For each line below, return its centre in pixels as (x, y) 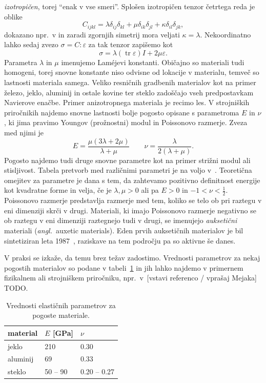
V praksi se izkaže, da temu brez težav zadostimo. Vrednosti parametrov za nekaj (132, 258)
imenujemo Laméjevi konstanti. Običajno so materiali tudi (153, 62)
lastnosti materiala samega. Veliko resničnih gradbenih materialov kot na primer (130, 82)
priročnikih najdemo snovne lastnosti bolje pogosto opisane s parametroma (122, 112)
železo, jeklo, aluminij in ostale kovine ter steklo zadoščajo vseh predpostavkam (129, 92)
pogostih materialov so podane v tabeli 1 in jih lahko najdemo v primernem (124, 267)
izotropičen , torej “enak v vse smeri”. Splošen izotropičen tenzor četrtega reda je (130, 6)
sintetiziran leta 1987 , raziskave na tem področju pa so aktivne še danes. (120, 240)
